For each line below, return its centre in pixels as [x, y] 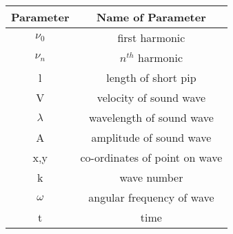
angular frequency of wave [151, 197]
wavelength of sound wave [151, 117]
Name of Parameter [151, 17]
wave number [151, 177]
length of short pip [151, 77]
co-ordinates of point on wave [151, 157]
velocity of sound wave [151, 97]
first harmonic [151, 38]
